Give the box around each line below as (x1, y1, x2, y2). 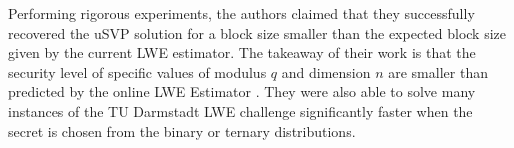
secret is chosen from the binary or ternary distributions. (8, 120, 356, 141)
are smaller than (388, 61, 488, 82)
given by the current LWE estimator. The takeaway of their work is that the (8, 42, 476, 63)
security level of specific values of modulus (8, 61, 267, 82)
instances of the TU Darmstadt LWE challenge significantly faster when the (8, 100, 473, 121)
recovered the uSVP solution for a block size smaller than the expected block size (8, 22, 507, 43)
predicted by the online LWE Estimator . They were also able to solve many (8, 81, 476, 102)
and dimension (281, 61, 371, 82)
